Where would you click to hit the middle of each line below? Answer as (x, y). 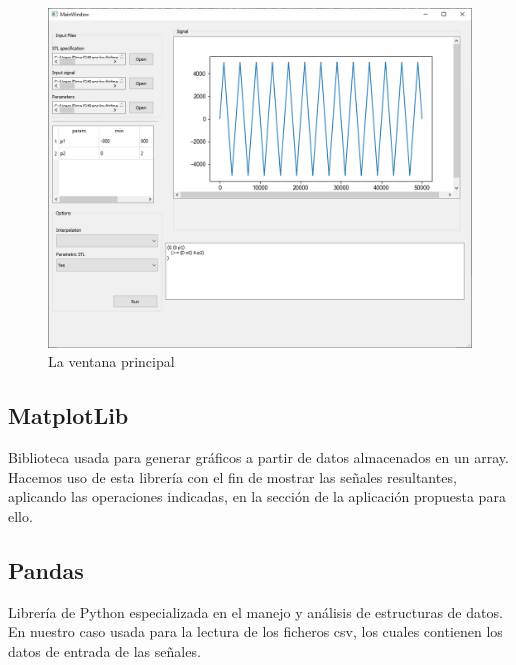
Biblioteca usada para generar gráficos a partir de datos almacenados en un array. (258, 456)
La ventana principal (111, 361)
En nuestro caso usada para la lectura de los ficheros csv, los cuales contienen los (255, 631)
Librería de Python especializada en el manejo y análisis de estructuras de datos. (255, 611)
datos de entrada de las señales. (104, 650)
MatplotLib (68, 415)
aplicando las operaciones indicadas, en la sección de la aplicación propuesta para (257, 496)
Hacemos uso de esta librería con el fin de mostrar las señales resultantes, (232, 476)
